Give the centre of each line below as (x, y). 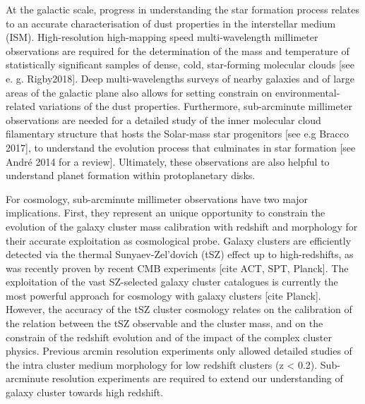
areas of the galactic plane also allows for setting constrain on (139, 92)
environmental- (307, 92)
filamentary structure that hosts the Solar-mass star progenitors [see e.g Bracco (178, 134)
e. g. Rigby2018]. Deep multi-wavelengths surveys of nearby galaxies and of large (180, 78)
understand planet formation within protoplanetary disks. (131, 175)
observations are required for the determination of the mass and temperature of (178, 50)
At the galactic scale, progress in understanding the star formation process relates (182, 9)
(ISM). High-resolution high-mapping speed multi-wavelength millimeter (162, 37)
